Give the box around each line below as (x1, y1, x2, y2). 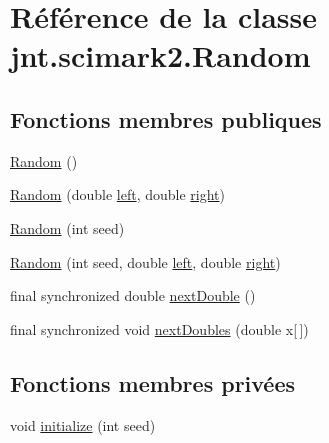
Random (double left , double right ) (10, 184, 225, 205)
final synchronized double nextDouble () (10, 285, 256, 306)
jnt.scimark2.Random (10, 35, 311, 76)
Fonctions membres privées (10, 367, 296, 398)
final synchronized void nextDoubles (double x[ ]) (10, 318, 309, 339)
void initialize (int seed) (10, 414, 156, 435)
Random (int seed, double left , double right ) (10, 251, 281, 272)
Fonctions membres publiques (10, 103, 322, 134)
